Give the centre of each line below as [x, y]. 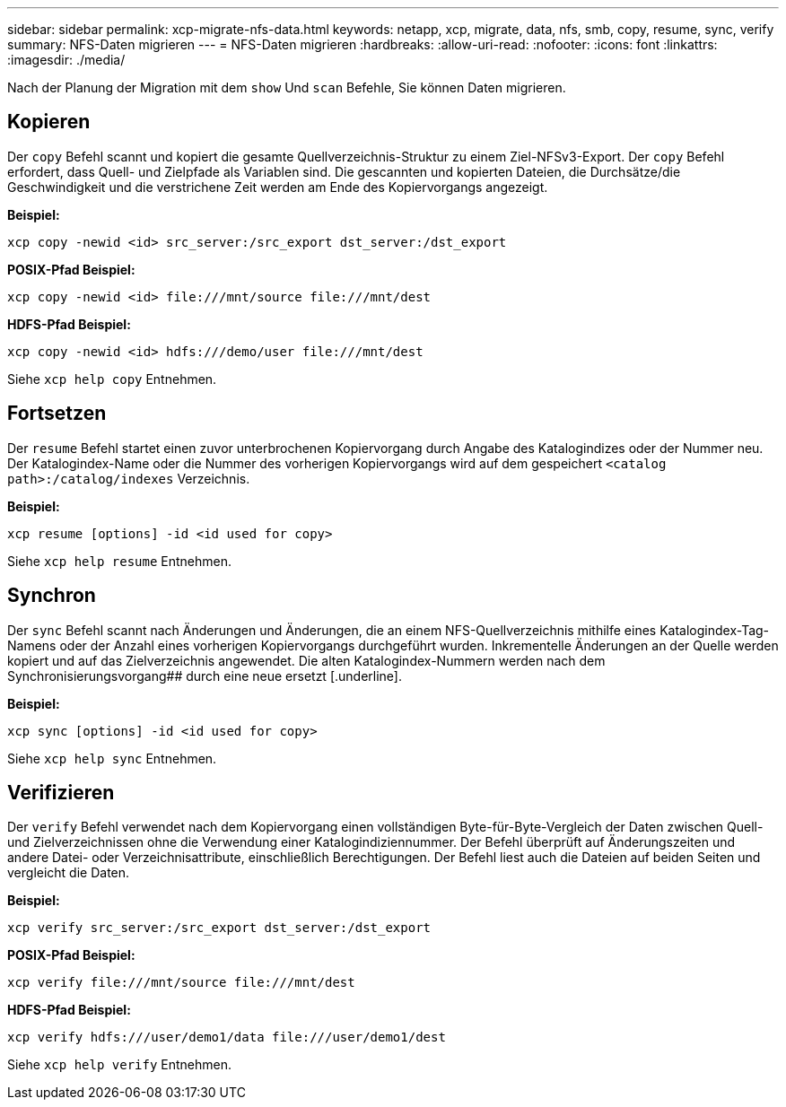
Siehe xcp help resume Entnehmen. [120, 561]
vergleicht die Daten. [69, 873]
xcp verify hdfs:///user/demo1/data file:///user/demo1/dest [227, 1037]
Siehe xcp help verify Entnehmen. [120, 1065]
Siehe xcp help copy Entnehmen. [112, 379]
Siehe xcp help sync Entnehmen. [112, 758]
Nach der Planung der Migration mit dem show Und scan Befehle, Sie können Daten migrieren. [287, 87]
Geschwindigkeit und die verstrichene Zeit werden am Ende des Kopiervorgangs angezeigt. [278, 187]
